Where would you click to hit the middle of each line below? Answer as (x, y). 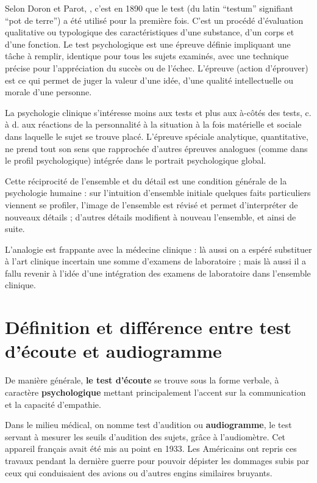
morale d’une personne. (48, 92)
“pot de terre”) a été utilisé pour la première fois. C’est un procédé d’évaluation (154, 20)
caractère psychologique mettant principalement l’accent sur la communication (155, 392)
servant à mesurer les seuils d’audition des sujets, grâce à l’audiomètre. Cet (145, 436)
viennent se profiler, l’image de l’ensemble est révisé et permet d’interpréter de (151, 204)
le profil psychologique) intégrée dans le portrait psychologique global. (136, 160)
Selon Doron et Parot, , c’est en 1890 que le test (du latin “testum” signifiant (149, 8)
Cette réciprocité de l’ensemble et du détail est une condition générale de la (146, 180)
